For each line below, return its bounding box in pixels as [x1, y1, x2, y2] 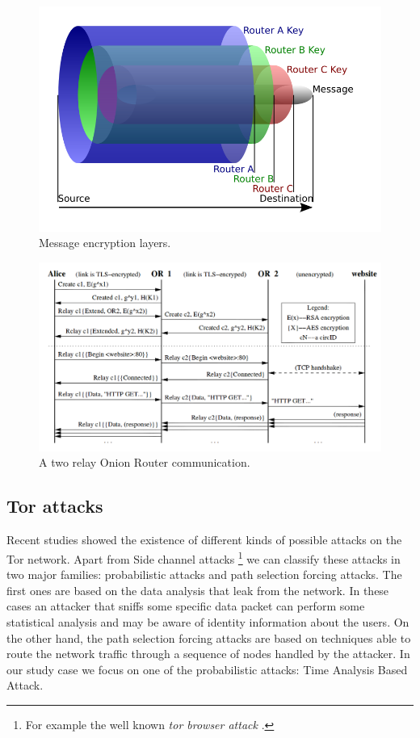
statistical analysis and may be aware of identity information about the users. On [6, 613, 409, 630]
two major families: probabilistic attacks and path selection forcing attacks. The [6, 566, 402, 583]
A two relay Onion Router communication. [39, 454, 250, 471]
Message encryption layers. [39, 234, 171, 251]
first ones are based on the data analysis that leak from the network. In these [6, 581, 389, 598]
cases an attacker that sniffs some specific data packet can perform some [6, 598, 365, 614]
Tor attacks [6, 493, 103, 518]
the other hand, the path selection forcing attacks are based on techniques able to [6, 629, 411, 646]
